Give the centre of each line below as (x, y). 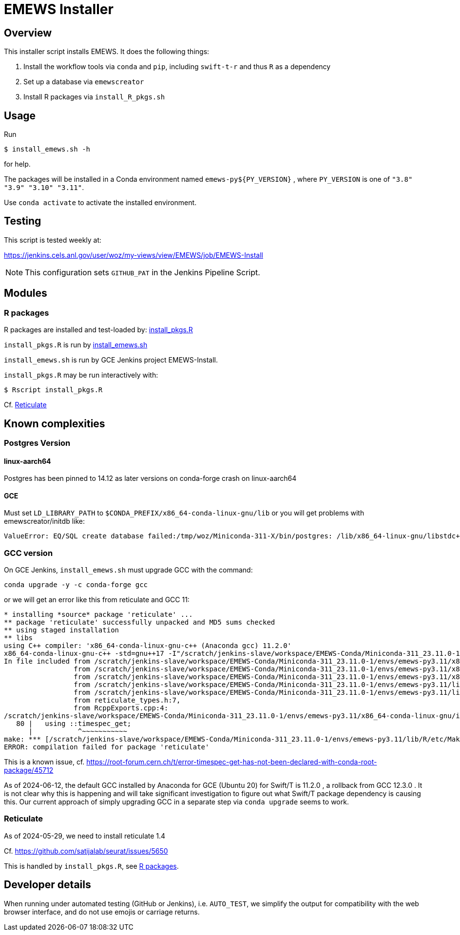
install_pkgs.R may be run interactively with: (81, 375)
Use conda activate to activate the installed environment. (100, 203)
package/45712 (29, 770)
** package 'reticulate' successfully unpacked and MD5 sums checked (140, 622)
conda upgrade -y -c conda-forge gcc (76, 585)
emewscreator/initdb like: (44, 521)
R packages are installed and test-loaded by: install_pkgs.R (98, 330)
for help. (17, 164)
